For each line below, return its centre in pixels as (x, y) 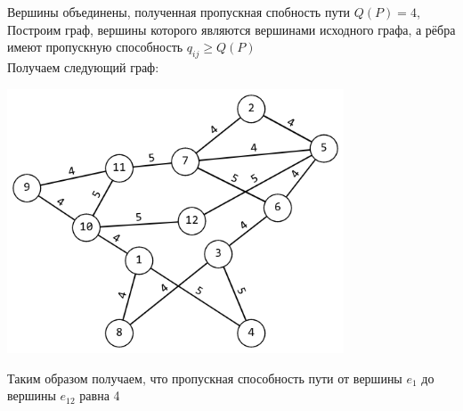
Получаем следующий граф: (83, 66)
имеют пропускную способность (95, 47)
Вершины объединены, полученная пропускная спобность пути (179, 12)
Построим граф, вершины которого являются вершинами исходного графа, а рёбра (231, 29)
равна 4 (100, 395)
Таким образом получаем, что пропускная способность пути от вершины (205, 378)
